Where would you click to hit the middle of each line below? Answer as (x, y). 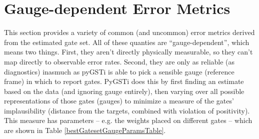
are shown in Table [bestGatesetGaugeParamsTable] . (85, 130)
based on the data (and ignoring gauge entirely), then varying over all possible (124, 91)
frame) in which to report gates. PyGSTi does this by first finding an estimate (124, 81)
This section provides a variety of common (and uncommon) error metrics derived (129, 32)
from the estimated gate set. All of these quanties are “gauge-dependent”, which (127, 42)
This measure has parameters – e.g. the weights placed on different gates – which (128, 120)
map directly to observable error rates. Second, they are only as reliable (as (119, 61)
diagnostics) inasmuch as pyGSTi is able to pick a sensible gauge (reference (119, 71)
